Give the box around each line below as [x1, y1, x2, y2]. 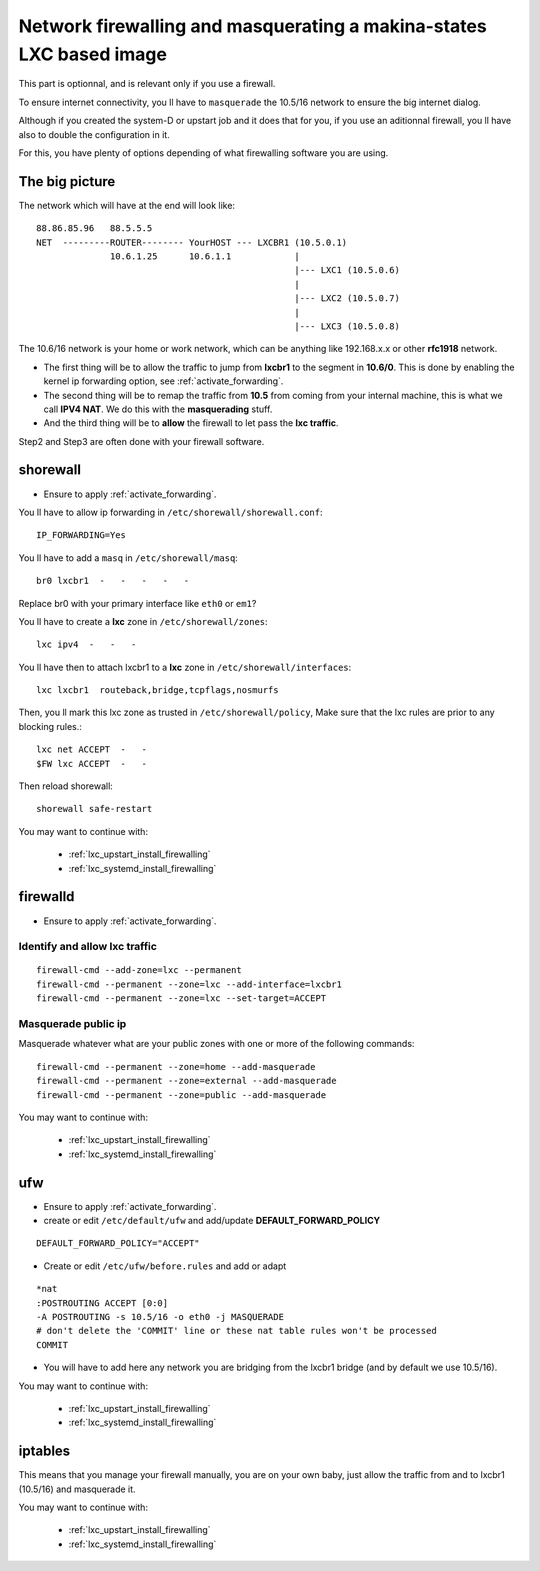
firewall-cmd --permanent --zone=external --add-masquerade [36, 1075, 337, 1087]
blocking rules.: [18, 720, 82, 732]
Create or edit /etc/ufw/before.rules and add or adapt [43, 1260, 287, 1272]
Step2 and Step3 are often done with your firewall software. [18, 435, 265, 447]
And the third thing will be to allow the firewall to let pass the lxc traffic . [43, 417, 339, 429]
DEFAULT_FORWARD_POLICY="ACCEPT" [36, 1238, 200, 1249]
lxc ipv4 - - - [36, 639, 137, 650]
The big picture [18, 173, 116, 190]
